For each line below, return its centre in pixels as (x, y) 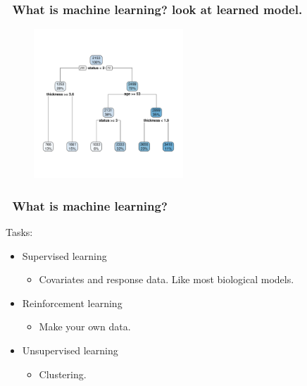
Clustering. (63, 374)
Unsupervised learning (70, 350)
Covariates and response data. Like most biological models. (167, 279)
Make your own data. (85, 326)
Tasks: (19, 232)
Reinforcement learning (72, 303)
